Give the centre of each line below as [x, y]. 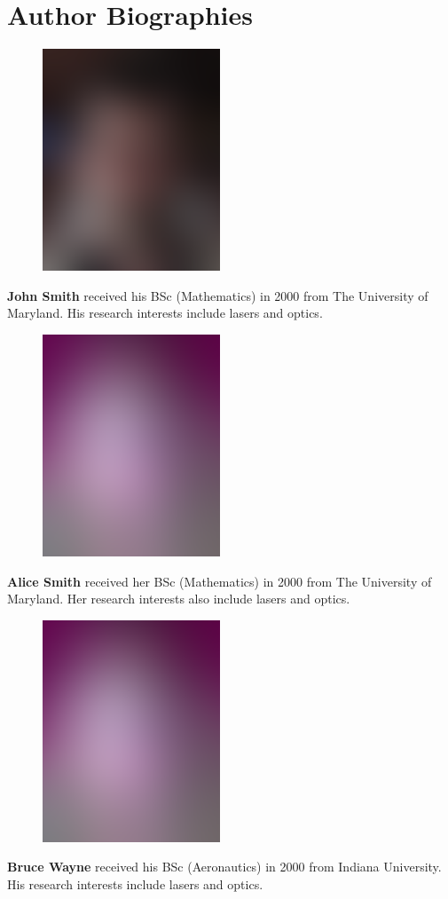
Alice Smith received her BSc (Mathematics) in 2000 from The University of [220, 581]
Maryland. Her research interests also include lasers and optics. [179, 599]
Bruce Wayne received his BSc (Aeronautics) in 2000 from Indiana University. [224, 867]
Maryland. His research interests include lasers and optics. [165, 313]
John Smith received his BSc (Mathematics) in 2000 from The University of [218, 295]
